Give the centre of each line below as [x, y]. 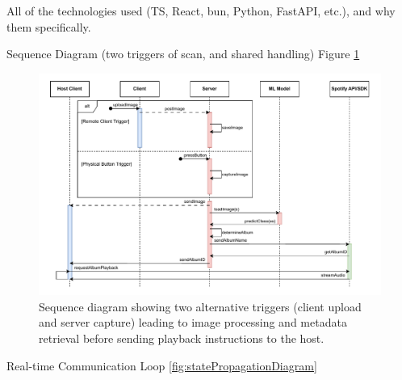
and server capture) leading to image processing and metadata [193, 322]
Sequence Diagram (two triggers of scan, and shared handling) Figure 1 [183, 54]
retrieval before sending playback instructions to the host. [182, 338]
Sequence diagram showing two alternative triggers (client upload [200, 306]
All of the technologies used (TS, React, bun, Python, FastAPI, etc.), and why [201, 11]
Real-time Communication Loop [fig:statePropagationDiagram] [162, 365]
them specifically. [49, 26]
